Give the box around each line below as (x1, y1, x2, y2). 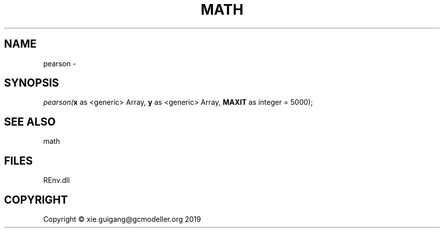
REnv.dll (43, 176, 70, 185)
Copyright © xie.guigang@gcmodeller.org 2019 (43, 214, 201, 223)
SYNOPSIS (4, 76, 59, 90)
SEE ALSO (4, 115, 56, 128)
